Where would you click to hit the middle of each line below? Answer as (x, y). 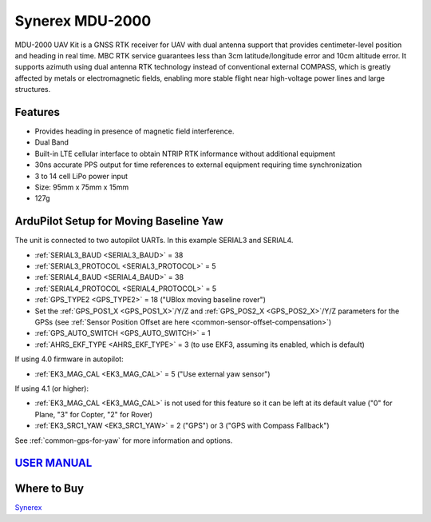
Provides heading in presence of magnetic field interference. (134, 131)
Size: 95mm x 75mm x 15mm (82, 187)
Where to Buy (49, 489)
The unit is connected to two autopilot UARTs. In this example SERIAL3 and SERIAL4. (154, 241)
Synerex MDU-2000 (83, 21)
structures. (33, 90)
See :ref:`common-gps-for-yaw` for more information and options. (124, 440)
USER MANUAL (53, 463)
